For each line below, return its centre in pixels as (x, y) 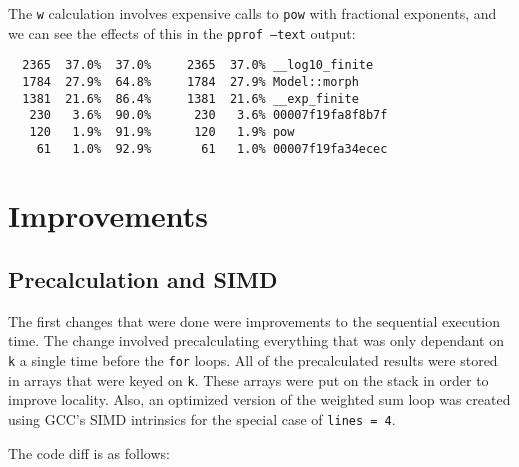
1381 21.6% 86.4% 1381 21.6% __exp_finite (190, 98)
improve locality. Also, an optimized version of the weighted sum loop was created (259, 399)
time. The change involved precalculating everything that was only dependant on (256, 340)
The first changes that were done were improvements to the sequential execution (254, 320)
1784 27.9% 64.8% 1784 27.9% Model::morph (190, 81)
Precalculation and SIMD (143, 279)
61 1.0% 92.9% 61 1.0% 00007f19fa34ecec (212, 148)
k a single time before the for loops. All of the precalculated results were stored (253, 360)
